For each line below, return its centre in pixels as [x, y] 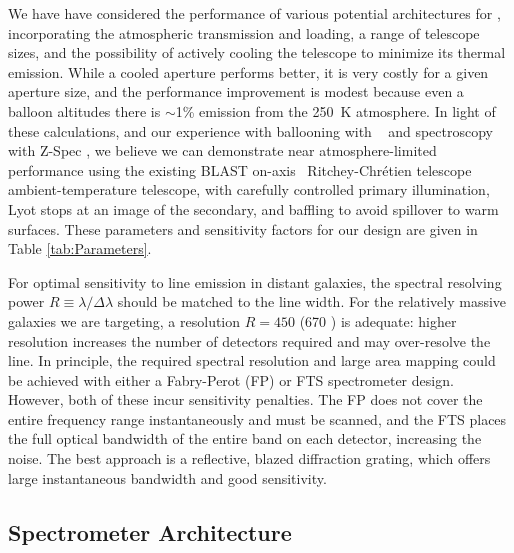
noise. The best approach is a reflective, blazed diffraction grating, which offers [249, 458]
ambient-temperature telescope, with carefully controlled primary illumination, [249, 189]
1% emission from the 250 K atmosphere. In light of [335, 110]
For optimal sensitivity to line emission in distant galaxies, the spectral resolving [255, 281]
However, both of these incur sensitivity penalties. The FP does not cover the [245, 399]
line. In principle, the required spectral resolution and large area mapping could [252, 360]
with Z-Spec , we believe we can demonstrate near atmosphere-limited [222, 150]
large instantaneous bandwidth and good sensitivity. [167, 477]
